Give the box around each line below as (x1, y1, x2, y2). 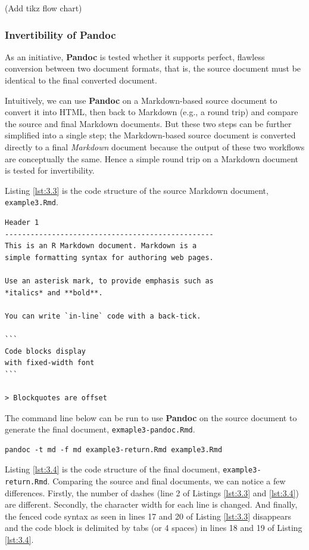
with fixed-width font (5, 359, 95, 367)
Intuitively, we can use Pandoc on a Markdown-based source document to (5, 94, 277, 106)
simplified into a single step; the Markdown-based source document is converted (5, 129, 296, 141)
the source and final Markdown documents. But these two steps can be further (5, 117, 292, 129)
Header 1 (5, 218, 39, 227)
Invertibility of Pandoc (5, 27, 116, 42)
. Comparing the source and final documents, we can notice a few (47, 475, 286, 487)
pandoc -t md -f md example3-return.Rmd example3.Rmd (5, 445, 223, 454)
